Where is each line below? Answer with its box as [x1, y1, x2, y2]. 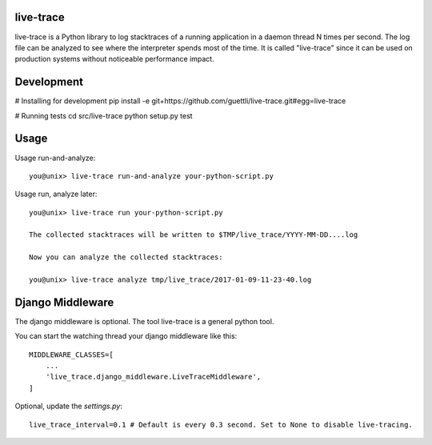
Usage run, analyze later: [14, 189, 98, 199]
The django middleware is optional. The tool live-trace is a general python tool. [14, 316, 274, 326]
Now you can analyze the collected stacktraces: [29, 253, 223, 262]
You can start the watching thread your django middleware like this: [14, 331, 238, 341]
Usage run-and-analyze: [14, 153, 96, 162]
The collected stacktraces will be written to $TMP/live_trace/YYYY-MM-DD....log [29, 231, 358, 239]
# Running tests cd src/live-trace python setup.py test [14, 110, 193, 120]
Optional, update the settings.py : [14, 401, 123, 411]
